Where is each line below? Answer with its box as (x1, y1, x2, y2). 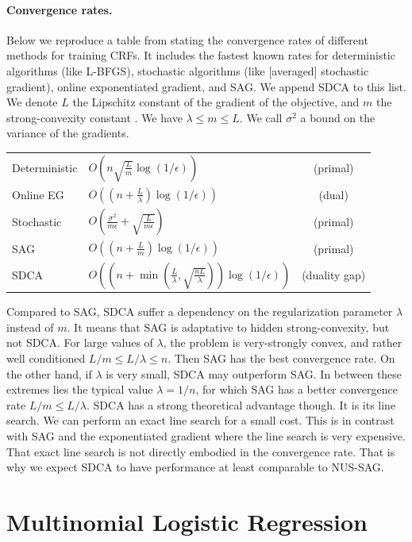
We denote (6, 94, 58, 110)
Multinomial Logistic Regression (6, 505, 368, 537)
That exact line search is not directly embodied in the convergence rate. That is (6, 443, 395, 459)
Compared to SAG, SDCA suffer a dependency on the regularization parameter (6, 303, 393, 320)
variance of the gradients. (6, 125, 129, 141)
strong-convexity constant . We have (6, 109, 183, 125)
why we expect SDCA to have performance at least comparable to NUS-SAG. (6, 459, 384, 475)
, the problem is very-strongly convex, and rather (163, 334, 402, 351)
